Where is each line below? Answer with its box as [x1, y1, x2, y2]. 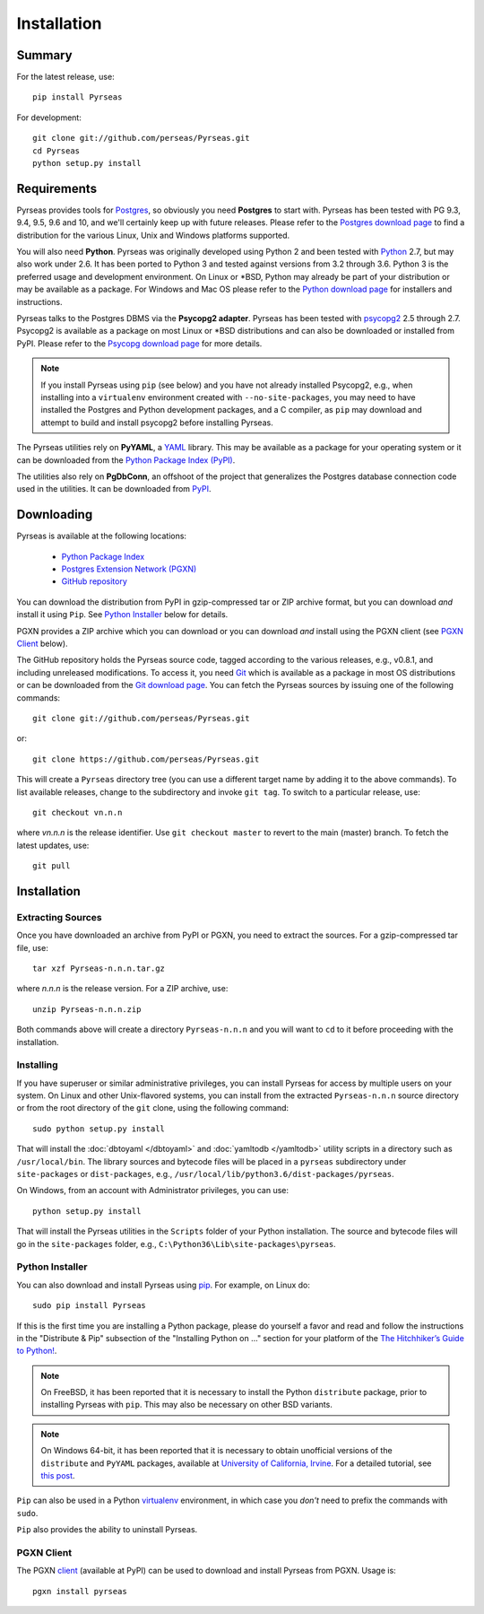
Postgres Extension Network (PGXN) [61, 563, 197, 574]
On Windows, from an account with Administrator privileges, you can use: [16, 1185, 290, 1196]
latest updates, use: [16, 840, 90, 851]
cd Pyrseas [32, 145, 81, 156]
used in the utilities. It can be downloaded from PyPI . [16, 484, 212, 494]
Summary [16, 48, 73, 63]
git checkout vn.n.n [32, 807, 123, 817]
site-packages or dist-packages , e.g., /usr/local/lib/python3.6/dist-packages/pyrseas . [16, 1169, 394, 1180]
